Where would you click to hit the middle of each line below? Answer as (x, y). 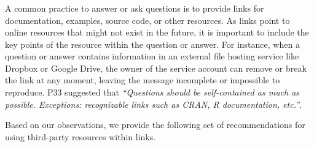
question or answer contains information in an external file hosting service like (152, 56)
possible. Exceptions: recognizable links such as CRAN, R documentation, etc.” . (153, 104)
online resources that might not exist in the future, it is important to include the (157, 32)
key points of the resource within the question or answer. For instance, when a (152, 44)
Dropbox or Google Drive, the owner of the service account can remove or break (156, 68)
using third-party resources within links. (80, 136)
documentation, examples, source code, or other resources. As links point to (147, 20)
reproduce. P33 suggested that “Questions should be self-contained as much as (152, 92)
